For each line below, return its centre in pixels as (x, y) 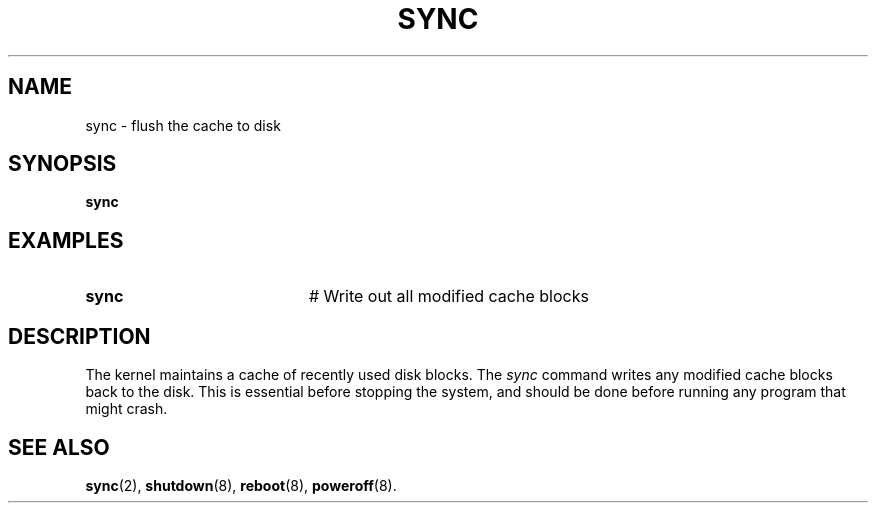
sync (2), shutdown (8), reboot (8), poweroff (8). (241, 485)
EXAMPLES (66, 240)
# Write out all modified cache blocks (448, 296)
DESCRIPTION (79, 336)
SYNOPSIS (62, 164)
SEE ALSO (59, 447)
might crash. (126, 409)
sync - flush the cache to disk (183, 125)
